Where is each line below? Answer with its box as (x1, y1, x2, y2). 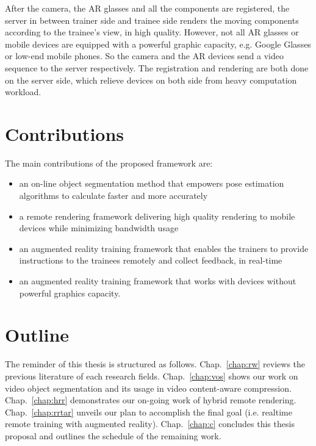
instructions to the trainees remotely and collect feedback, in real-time (19, 254, 282, 267)
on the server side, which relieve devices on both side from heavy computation (5, 73, 297, 86)
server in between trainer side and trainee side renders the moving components (5, 13, 299, 26)
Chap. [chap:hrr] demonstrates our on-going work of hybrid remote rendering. (5, 394, 296, 406)
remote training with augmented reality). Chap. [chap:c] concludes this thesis (5, 417, 295, 430)
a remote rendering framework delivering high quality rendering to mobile (19, 209, 295, 222)
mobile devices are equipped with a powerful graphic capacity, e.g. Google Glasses (5, 37, 311, 50)
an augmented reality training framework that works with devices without (19, 275, 296, 287)
